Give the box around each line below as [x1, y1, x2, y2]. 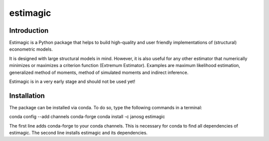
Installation [9, 91, 45, 100]
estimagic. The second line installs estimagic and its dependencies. [9, 130, 148, 136]
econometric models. [9, 46, 53, 52]
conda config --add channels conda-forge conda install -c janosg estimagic [9, 114, 165, 120]
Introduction [9, 26, 49, 35]
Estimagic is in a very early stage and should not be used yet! [9, 78, 135, 84]
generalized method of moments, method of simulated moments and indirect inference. [9, 70, 189, 75]
